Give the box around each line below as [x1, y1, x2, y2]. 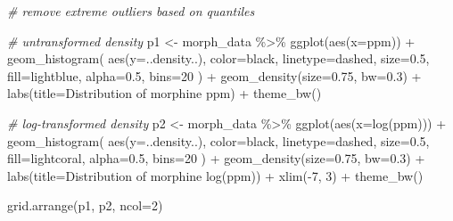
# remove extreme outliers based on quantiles [7, 2, 255, 20]
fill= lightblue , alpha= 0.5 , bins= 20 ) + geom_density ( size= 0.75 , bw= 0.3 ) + [7, 66, 422, 85]
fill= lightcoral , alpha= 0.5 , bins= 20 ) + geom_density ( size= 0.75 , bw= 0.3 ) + [7, 149, 425, 168]
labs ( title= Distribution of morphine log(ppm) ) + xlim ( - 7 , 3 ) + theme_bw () [7, 166, 424, 184]
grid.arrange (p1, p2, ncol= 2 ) [7, 196, 163, 215]
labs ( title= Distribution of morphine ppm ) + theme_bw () [7, 84, 322, 102]
